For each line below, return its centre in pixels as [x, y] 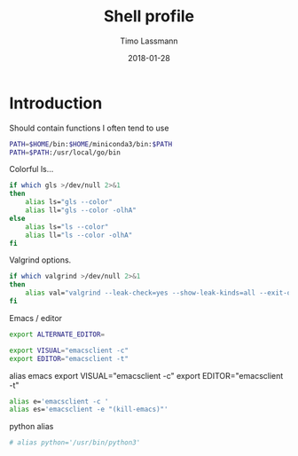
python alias [31, 427]
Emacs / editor [36, 318]
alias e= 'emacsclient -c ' [59, 401]
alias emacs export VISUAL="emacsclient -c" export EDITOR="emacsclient [146, 375]
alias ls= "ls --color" [67, 227]
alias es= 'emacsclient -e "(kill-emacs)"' [89, 410]
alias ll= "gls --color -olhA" [81, 210]
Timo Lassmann [149, 41]
